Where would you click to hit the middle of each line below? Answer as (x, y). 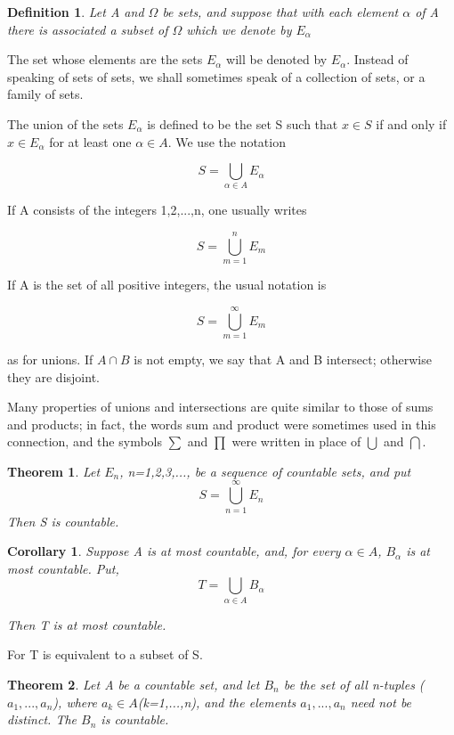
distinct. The (42, 719)
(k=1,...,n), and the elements (217, 702)
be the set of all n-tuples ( (354, 684)
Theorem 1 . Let (54, 471)
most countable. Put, (63, 568)
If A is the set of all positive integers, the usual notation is (167, 285)
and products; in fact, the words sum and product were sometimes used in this (222, 424)
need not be (381, 702)
